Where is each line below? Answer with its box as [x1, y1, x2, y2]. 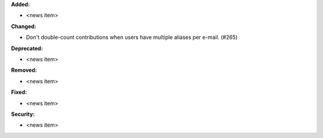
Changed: [11, 23, 36, 30]
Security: [11, 111, 35, 118]
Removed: [11, 66, 37, 74]
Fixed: [11, 88, 27, 96]
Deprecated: [11, 45, 43, 52]
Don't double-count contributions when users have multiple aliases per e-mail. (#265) [26, 33, 238, 41]
